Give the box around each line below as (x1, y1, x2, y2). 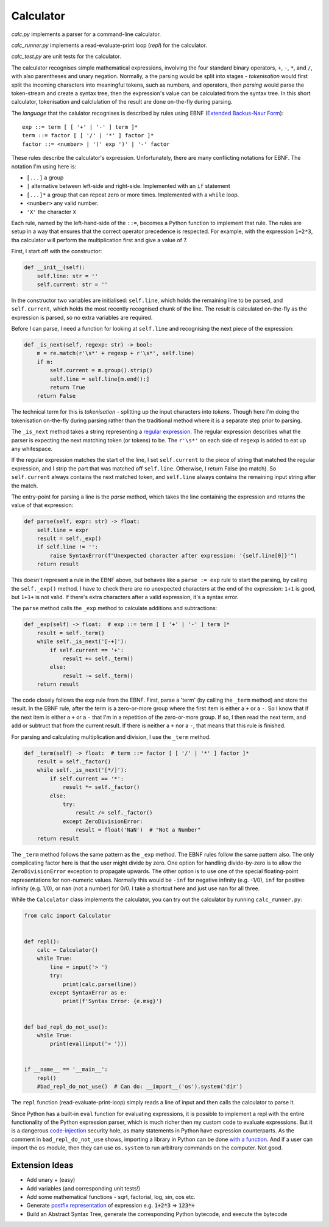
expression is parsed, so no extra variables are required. (11, 314, 153, 321)
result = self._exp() (37, 535, 102, 542)
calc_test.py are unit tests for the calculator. (11, 52, 121, 60)
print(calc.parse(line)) (62, 981, 137, 988)
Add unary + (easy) (26, 1176, 76, 1184)
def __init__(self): (24, 264, 85, 271)
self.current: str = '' (37, 281, 108, 288)
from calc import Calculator (24, 912, 111, 919)
